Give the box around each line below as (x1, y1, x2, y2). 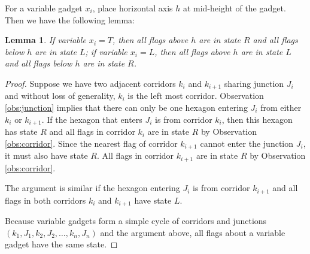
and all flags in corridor (49, 125, 135, 138)
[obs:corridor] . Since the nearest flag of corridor (5, 137, 178, 149)
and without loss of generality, (5, 89, 116, 102)
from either (260, 101, 302, 114)
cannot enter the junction (200, 137, 294, 149)
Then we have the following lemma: (5, 13, 135, 26)
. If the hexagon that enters (41, 113, 142, 125)
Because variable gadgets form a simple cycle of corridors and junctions (5, 214, 267, 227)
